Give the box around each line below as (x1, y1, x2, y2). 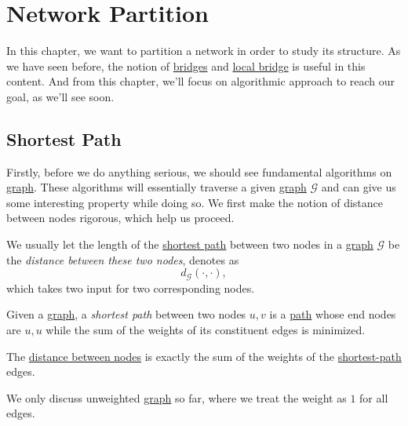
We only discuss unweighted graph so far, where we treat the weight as (6, 389, 347, 406)
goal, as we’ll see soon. (6, 88, 115, 104)
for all (359, 389, 388, 406)
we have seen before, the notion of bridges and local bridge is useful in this (6, 57, 366, 74)
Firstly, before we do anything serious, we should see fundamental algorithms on (6, 163, 392, 180)
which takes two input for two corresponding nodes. (6, 279, 255, 296)
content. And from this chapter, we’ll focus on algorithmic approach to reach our (6, 73, 395, 89)
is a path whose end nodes (269, 306, 396, 322)
